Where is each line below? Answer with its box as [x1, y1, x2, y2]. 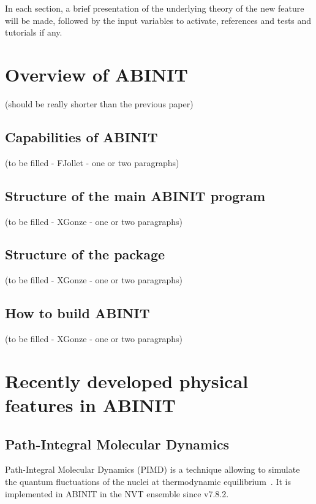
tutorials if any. [5, 26, 62, 39]
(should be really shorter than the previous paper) [5, 97, 194, 110]
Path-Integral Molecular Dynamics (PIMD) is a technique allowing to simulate [5, 463, 300, 476]
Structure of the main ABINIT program [5, 186, 266, 205]
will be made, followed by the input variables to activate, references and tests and [5, 13, 312, 26]
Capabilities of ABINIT [5, 127, 158, 146]
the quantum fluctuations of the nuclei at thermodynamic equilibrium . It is [5, 475, 291, 488]
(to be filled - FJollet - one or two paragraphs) [5, 156, 179, 169]
